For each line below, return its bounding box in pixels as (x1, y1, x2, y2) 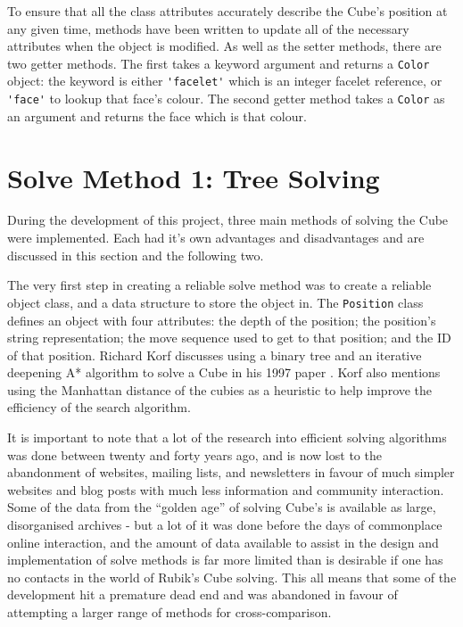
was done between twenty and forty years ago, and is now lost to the (7, 445, 382, 464)
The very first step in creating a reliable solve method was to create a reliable (7, 276, 432, 294)
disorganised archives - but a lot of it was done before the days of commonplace (7, 516, 442, 534)
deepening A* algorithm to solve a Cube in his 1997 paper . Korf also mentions (7, 363, 441, 382)
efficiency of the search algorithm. (7, 398, 191, 417)
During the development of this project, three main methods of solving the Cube (7, 210, 449, 229)
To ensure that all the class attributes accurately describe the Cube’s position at (7, 2, 448, 20)
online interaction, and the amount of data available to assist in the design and (7, 532, 439, 551)
